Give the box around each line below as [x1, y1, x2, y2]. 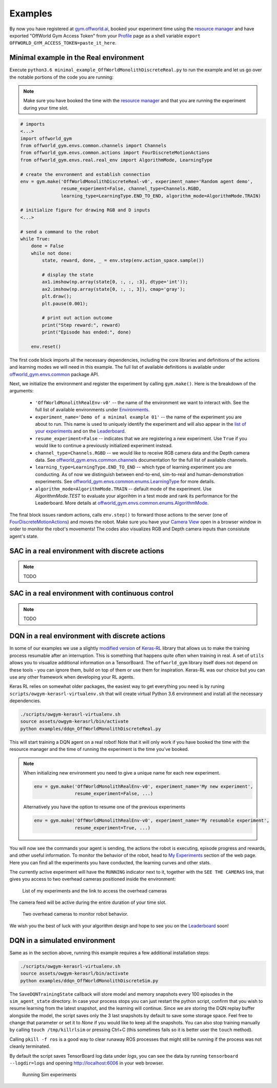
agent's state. [9, 533, 38, 539]
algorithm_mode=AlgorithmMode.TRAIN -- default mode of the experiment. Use [35, 485, 212, 492]
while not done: [31, 250, 72, 256]
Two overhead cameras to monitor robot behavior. [22, 911, 128, 917]
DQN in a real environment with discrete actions [9, 631, 166, 641]
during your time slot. [23, 105, 69, 111]
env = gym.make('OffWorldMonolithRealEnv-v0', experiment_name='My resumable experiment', [34, 818, 269, 823]
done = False [31, 243, 64, 249]
